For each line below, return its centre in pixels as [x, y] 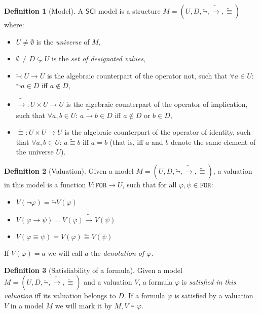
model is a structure [129, 11]
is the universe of [63, 41]
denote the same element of [213, 142]
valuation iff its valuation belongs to [60, 296]
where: [14, 24]
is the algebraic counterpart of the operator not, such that [137, 75]
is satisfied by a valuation [214, 296]
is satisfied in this [209, 282]
